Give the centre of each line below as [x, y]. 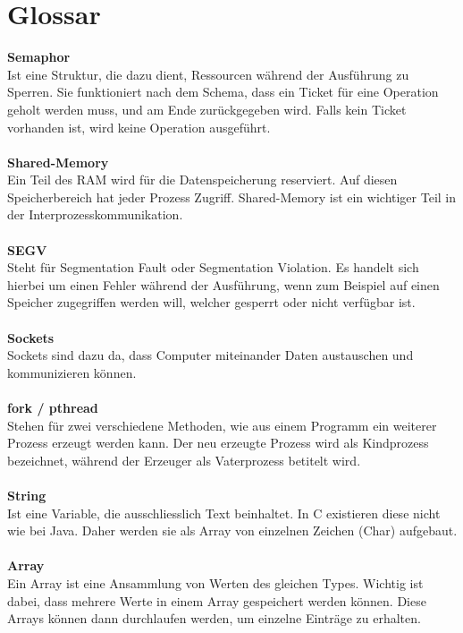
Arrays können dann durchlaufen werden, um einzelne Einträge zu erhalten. [214, 618]
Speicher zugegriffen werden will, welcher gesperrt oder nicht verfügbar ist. [211, 302]
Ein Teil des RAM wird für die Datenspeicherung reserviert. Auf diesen [202, 180]
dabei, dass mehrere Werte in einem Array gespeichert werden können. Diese [217, 600]
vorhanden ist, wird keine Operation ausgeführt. [139, 127]
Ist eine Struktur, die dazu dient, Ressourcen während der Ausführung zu [208, 74]
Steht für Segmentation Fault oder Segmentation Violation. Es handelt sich [213, 267]
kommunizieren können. [72, 372]
